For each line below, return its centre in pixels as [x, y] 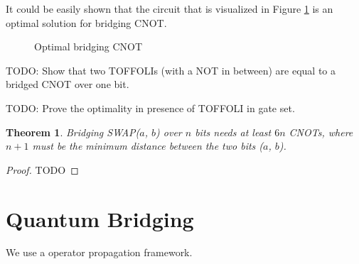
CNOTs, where [321, 132]
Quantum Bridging [100, 218]
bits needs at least [233, 132]
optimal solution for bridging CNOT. [86, 22]
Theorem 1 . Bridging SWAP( [73, 132]
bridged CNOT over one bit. [68, 84]
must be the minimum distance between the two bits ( [148, 146]
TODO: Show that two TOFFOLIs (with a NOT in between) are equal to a [171, 70]
